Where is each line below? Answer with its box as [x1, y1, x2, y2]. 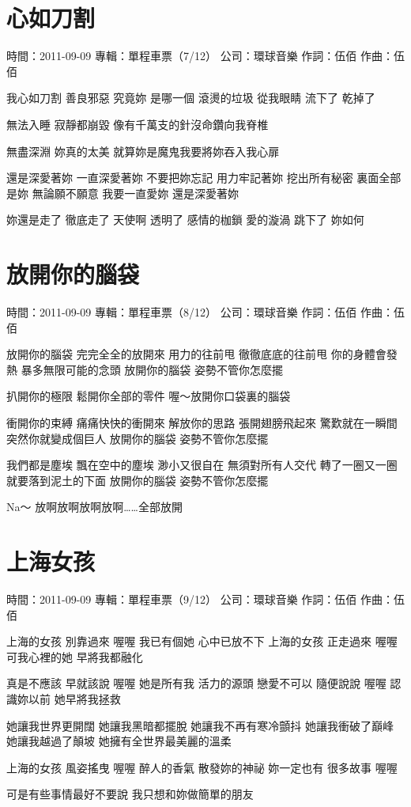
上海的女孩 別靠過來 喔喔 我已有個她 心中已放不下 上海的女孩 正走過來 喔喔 [6, 633, 398, 650]
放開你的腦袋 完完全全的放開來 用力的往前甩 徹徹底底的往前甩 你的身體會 [6, 346, 386, 362]
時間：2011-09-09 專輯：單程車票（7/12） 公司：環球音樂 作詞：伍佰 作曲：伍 [6, 47, 405, 64]
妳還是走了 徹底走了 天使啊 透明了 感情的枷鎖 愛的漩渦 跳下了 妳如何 [6, 211, 364, 228]
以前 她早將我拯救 [28, 691, 121, 707]
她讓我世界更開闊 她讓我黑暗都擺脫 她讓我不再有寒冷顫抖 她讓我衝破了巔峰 [6, 717, 394, 733]
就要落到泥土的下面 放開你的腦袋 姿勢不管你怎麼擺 [6, 472, 269, 488]
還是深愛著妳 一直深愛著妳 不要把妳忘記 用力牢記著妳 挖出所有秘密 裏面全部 [6, 169, 402, 186]
